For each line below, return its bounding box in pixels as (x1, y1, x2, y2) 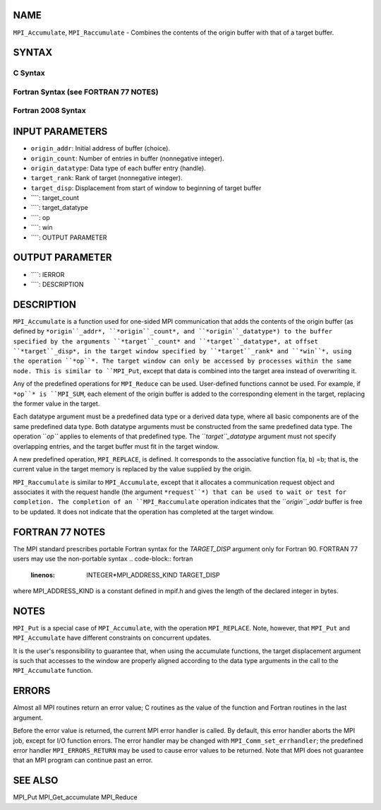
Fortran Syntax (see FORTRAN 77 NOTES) (13, 87, 159, 97)
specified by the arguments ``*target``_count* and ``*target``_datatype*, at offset (13, 337, 319, 346)
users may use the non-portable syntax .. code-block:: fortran (13, 555, 193, 563)
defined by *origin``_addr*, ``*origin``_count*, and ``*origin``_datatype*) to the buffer (13, 327, 333, 336)
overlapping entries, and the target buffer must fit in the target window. (13, 442, 219, 450)
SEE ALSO (13, 775, 59, 787)
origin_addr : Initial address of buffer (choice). (30, 144, 171, 153)
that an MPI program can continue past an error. (13, 756, 153, 765)
